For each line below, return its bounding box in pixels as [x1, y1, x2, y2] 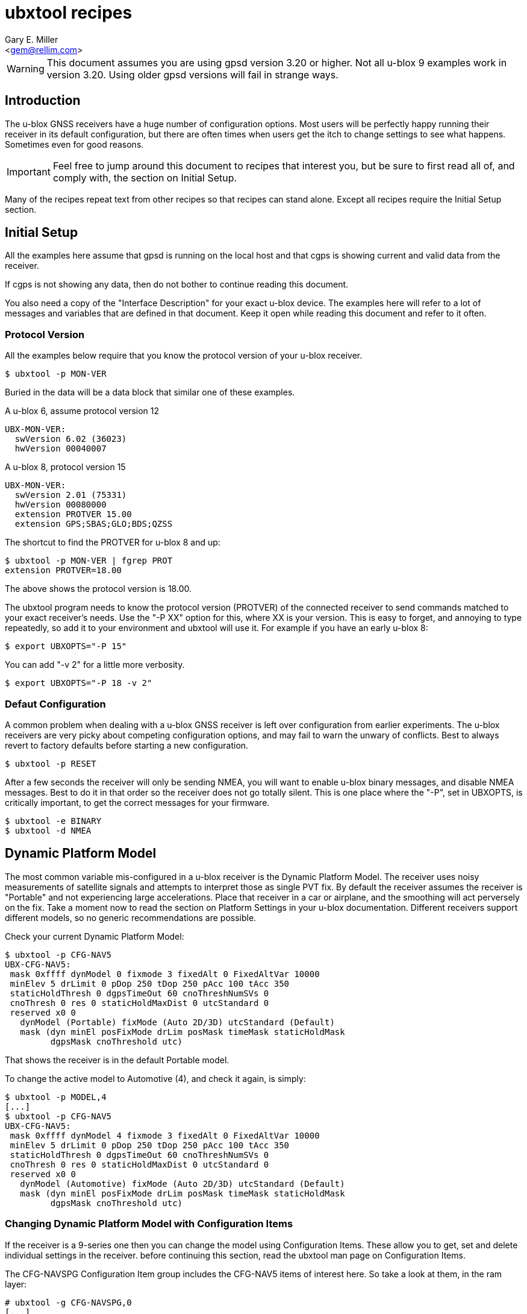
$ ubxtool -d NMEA [5, 825, 92, 835]
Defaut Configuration [5, 697, 106, 710]
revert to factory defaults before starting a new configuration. [5, 740, 249, 750]
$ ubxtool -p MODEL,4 [5, 1092, 107, 1102]
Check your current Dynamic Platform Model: [5, 931, 184, 941]
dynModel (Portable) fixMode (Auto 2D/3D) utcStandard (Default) [20, 1017, 335, 1027]
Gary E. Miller [5, 34, 58, 45]
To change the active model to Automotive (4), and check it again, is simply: [5, 1073, 306, 1084]
